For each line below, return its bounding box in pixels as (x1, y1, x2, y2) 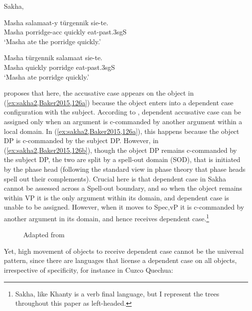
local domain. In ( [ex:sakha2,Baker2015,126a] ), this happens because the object (4, 126, 239, 136)
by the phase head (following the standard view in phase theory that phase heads (4, 164, 246, 174)
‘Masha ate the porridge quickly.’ (4, 36, 101, 46)
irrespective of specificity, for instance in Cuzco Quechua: (4, 264, 173, 275)
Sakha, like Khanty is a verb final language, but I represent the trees (15, 288, 220, 298)
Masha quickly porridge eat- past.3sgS (4, 62, 115, 72)
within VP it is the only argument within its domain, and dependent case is (4, 192, 229, 202)
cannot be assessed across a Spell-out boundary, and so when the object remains (4, 183, 242, 193)
